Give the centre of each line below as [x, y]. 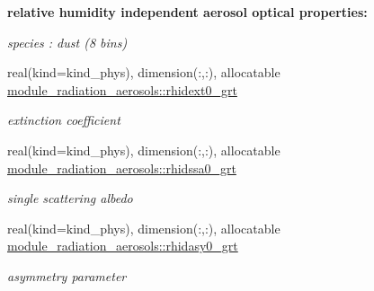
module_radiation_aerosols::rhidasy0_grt [123, 246]
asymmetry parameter [67, 275]
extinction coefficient [64, 120]
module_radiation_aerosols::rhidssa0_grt [122, 168]
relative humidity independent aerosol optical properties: [187, 12]
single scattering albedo [70, 198]
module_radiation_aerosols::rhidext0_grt [122, 89]
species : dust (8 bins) [67, 42]
